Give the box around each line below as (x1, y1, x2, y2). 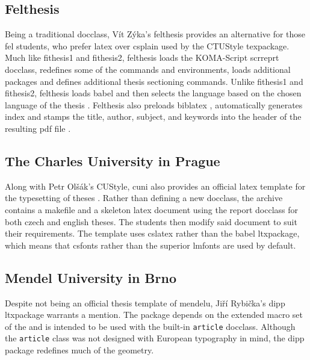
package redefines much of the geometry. (5, 344, 154, 356)
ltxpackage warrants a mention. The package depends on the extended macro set (5, 308, 303, 321)
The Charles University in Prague (5, 151, 220, 170)
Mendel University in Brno (5, 268, 176, 287)
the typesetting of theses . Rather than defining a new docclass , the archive (5, 191, 283, 204)
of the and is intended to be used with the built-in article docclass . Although (5, 320, 296, 332)
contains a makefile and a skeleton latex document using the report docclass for (5, 203, 299, 216)
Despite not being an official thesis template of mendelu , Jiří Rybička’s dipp (5, 296, 285, 309)
